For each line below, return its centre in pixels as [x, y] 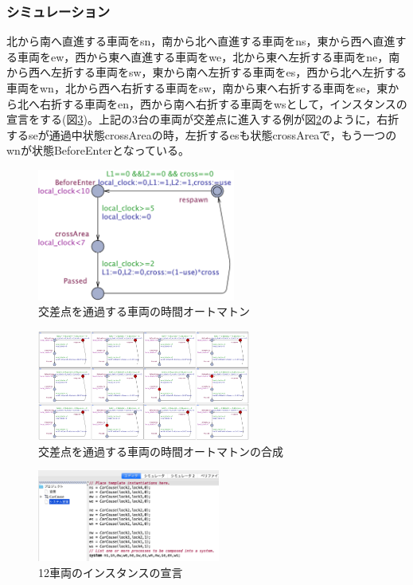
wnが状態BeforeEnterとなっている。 [98, 150]
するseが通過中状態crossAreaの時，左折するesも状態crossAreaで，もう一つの [202, 134]
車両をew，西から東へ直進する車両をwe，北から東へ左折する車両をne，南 [208, 56]
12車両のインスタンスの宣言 [111, 572]
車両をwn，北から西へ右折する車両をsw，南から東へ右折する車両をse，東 [197, 88]
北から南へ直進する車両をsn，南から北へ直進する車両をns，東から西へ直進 [201, 41]
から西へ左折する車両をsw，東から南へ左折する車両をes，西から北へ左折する [207, 72]
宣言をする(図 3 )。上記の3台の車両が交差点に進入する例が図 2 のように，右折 [203, 119]
